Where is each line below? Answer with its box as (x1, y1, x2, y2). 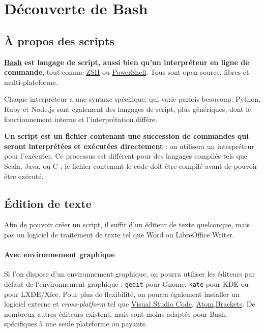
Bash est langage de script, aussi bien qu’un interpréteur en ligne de (4, 56, 249, 67)
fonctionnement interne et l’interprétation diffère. (4, 113, 157, 124)
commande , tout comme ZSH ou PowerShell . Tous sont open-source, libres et (4, 67, 249, 77)
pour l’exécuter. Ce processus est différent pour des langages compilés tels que (4, 150, 247, 161)
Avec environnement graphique (4, 249, 115, 260)
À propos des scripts (4, 33, 114, 48)
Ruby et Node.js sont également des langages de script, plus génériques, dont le (4, 103, 251, 114)
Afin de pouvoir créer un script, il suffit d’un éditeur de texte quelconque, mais (4, 219, 250, 230)
